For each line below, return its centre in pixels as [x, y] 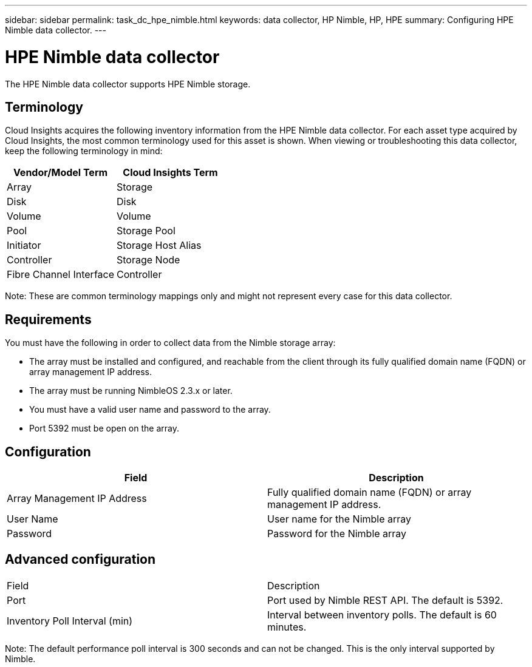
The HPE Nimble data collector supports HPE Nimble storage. [128, 84]
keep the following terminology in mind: [84, 151]
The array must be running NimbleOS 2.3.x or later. [131, 391]
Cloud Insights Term [170, 173]
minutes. [287, 627]
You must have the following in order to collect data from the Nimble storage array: [170, 343]
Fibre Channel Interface [60, 275]
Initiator [24, 245]
